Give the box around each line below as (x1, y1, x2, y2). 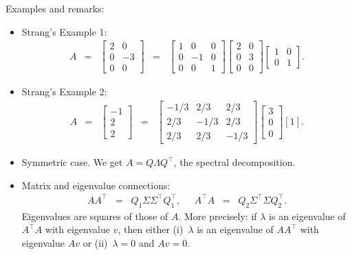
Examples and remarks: (5, 1, 104, 15)
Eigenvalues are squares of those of (21, 208, 168, 223)
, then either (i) (118, 222, 184, 236)
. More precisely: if (178, 208, 257, 223)
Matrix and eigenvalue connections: (21, 178, 170, 192)
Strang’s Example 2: (21, 84, 107, 99)
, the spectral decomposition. (173, 155, 296, 169)
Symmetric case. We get (21, 155, 123, 169)
